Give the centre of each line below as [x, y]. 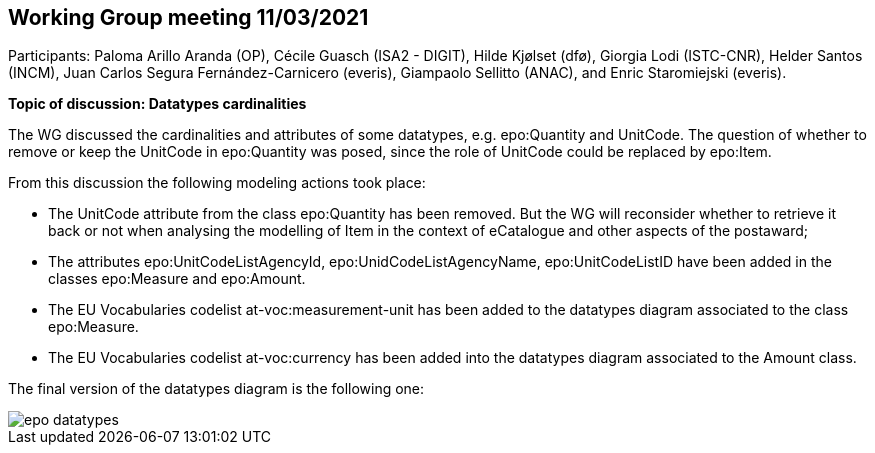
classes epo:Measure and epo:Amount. [177, 279]
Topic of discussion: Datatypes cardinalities [157, 104]
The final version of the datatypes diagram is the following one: [216, 389]
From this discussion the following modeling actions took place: [217, 183]
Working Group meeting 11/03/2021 [188, 17]
